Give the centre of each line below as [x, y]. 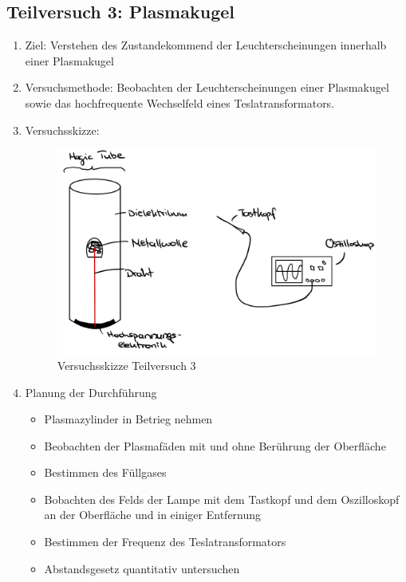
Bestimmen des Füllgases [105, 472]
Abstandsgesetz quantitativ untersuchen [142, 568]
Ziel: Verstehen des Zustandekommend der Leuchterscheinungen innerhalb [206, 45]
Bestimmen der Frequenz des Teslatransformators [165, 542]
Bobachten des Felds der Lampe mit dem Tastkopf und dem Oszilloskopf [222, 499]
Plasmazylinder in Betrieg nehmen [128, 419]
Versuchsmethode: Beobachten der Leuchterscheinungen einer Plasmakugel [207, 87]
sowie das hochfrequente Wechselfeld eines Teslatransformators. [180, 102]
